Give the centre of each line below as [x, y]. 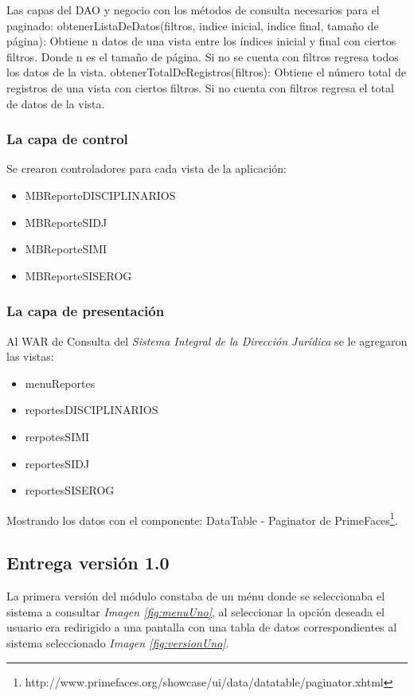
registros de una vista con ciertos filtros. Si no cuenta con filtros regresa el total [200, 87]
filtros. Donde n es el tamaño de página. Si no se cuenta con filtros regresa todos [203, 56]
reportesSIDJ [57, 463]
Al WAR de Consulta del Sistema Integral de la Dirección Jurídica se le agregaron [207, 340]
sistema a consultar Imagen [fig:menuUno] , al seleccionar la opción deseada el [195, 611]
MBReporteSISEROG [78, 275]
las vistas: [30, 356]
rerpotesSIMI [57, 436]
